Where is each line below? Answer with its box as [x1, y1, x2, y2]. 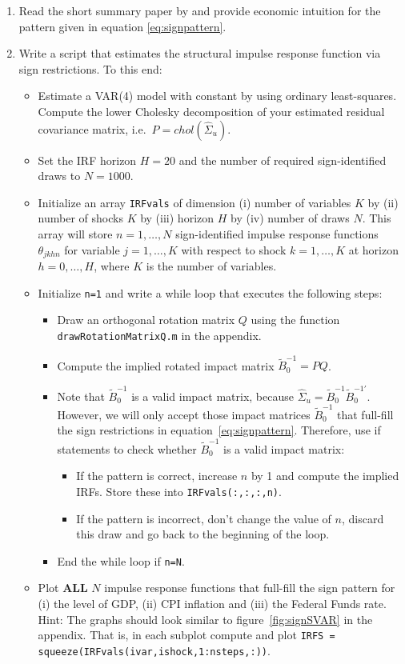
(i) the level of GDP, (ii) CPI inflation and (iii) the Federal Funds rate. [38, 595, 387, 612]
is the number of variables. [146, 258, 277, 274]
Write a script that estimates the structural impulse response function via [18, 45, 381, 62]
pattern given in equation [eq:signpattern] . [18, 18, 227, 34]
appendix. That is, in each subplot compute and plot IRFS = [38, 626, 335, 643]
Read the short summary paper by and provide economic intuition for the [18, 2, 381, 18]
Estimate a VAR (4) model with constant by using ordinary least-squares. [38, 87, 397, 104]
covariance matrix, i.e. [38, 120, 146, 137]
